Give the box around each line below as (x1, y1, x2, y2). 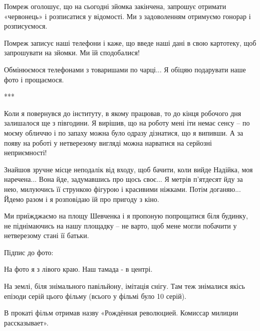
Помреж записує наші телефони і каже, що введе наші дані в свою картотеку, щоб (4, 37, 256, 48)
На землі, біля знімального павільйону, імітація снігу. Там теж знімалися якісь (4, 281, 245, 291)
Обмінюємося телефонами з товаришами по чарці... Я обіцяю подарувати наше (4, 64, 246, 74)
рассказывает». (4, 317, 49, 327)
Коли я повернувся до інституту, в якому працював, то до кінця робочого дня (4, 107, 241, 118)
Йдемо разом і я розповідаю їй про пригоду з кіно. (4, 193, 159, 204)
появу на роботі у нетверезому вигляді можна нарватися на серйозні (4, 137, 212, 148)
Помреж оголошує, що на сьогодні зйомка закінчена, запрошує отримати (4, 1, 226, 11)
